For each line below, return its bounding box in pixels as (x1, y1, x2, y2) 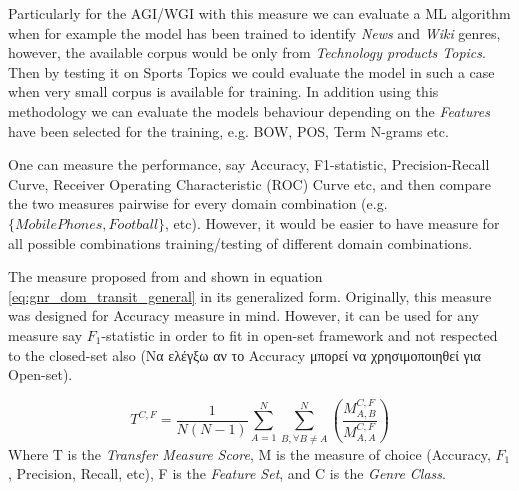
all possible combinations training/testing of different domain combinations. (8, 232, 473, 253)
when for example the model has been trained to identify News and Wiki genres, (8, 22, 501, 43)
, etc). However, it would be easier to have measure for (165, 212, 500, 233)
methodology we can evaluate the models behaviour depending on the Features (8, 100, 490, 121)
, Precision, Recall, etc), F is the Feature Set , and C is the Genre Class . (8, 463, 446, 484)
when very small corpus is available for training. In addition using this (8, 81, 439, 102)
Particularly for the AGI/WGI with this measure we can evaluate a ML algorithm (8, 3, 511, 23)
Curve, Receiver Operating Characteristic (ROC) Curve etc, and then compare (8, 173, 491, 194)
